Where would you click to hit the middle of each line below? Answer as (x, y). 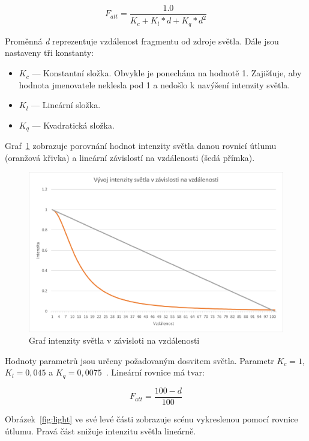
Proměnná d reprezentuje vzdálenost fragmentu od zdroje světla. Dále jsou (142, 41)
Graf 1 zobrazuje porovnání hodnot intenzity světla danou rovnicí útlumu (141, 146)
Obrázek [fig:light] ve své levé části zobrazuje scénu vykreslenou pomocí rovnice (151, 419)
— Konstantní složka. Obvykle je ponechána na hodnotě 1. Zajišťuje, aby (167, 73)
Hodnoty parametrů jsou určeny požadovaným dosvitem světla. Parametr (139, 360)
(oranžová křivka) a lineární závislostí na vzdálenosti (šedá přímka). (130, 157)
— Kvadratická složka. (73, 125)
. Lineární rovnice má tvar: (155, 372)
